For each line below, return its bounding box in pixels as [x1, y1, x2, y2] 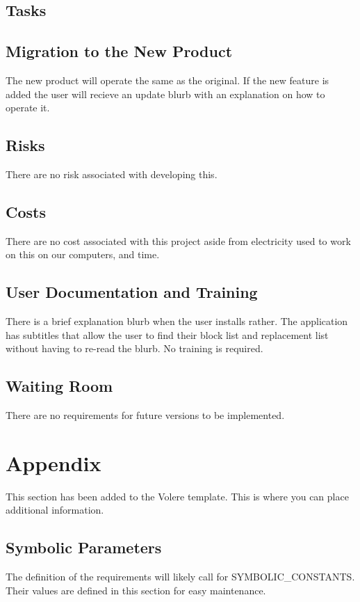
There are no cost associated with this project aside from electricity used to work [6, 233, 351, 248]
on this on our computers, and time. [6, 247, 160, 262]
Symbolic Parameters [6, 537, 162, 558]
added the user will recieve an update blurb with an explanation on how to [6, 86, 325, 101]
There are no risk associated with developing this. [6, 166, 218, 181]
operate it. [6, 100, 50, 115]
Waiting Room [6, 375, 113, 397]
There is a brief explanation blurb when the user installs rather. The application [6, 314, 348, 328]
